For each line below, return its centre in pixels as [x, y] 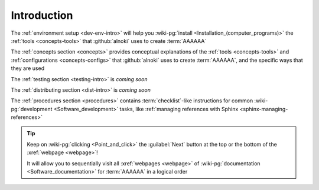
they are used [27, 68]
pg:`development [32, 109]
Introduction [42, 15]
